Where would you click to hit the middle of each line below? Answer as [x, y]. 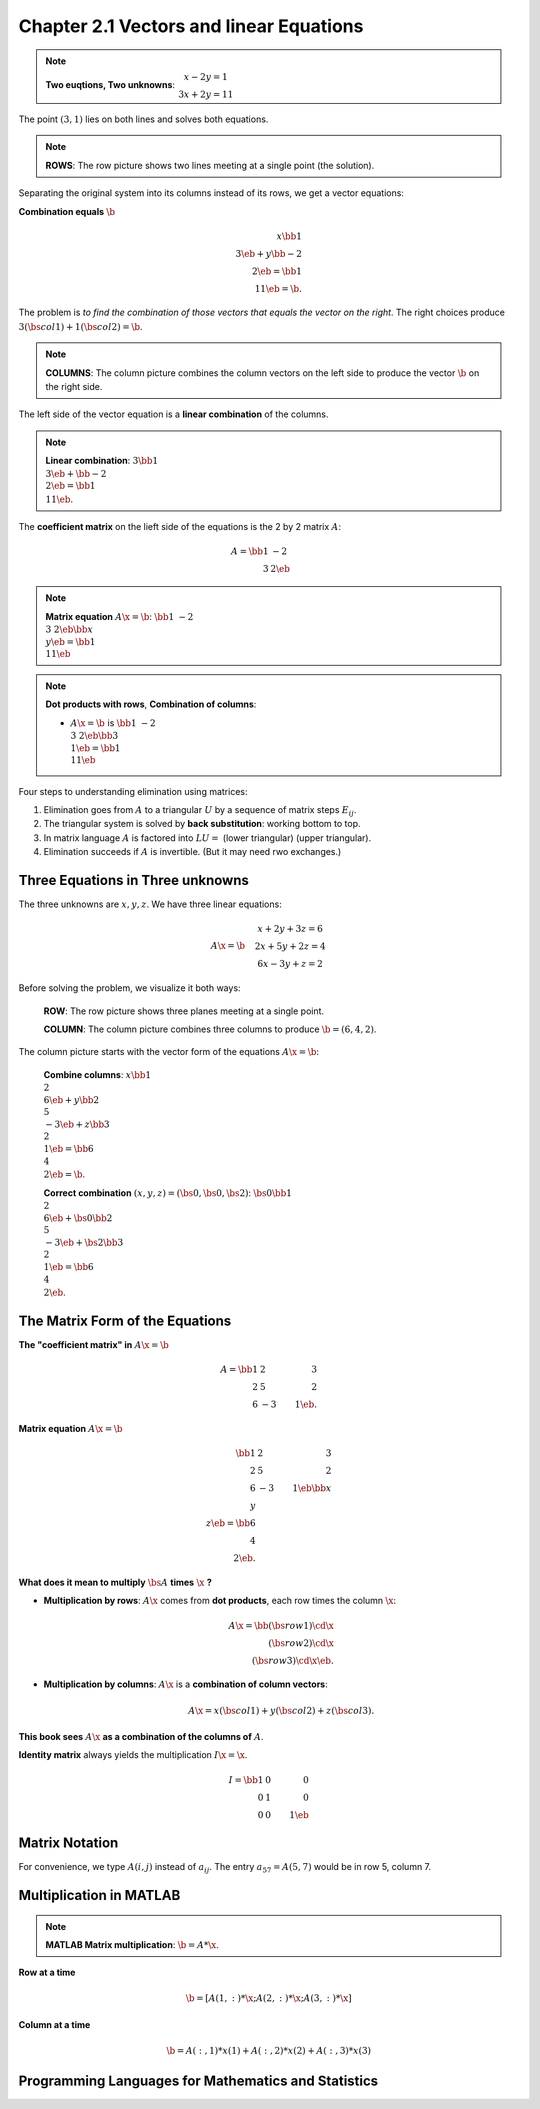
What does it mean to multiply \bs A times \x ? [115, 1582]
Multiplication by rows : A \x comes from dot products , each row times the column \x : [220, 1601]
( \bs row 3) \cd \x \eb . [292, 1660]
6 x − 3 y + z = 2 [290, 964]
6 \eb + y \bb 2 [71, 1099]
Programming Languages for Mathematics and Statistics [198, 2081]
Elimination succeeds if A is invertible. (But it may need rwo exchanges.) [192, 852]
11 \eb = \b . [278, 288]
